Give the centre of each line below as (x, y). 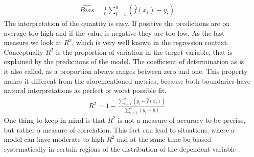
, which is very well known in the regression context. (150, 42)
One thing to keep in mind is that (55, 120)
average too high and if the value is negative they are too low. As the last (114, 33)
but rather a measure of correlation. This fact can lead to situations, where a (119, 129)
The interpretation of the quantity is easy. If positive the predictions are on (117, 23)
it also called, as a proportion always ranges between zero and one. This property (126, 71)
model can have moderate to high (54, 139)
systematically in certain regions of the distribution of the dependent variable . (122, 148)
